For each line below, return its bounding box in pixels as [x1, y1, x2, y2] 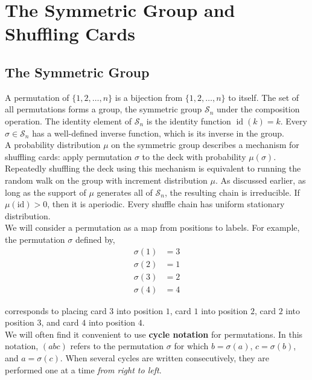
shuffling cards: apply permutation [5, 150, 132, 163]
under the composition [217, 103, 300, 115]
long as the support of [5, 185, 86, 198]
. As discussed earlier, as [215, 173, 306, 186]
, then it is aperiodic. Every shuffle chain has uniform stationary [47, 198, 285, 210]
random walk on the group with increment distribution [5, 173, 208, 186]
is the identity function [146, 114, 231, 127]
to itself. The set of [228, 91, 299, 103]
